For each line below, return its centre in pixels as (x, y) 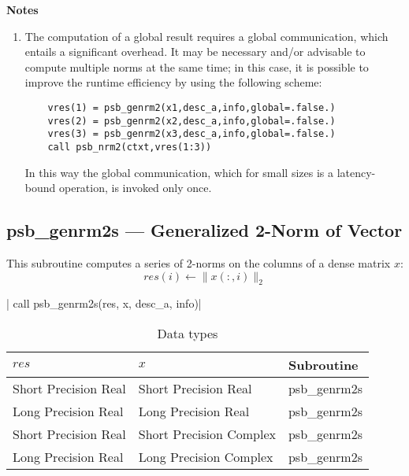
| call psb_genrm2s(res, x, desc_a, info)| (104, 303)
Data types (188, 333)
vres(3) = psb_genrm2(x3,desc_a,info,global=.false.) (191, 134)
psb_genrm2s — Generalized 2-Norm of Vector (204, 230)
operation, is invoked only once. (135, 188)
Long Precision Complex (206, 456)
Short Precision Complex (207, 434)
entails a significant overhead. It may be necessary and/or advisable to (195, 52)
